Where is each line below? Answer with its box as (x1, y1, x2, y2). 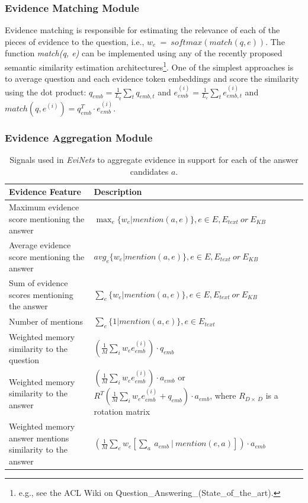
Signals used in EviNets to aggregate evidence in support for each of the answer (9, 153, 299, 165)
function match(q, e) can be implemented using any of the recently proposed (5, 47, 283, 59)
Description (94, 185, 142, 198)
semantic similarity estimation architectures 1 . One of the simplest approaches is (5, 59, 294, 73)
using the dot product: (5, 85, 86, 98)
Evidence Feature (9, 185, 81, 198)
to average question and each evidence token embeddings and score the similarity (5, 72, 299, 85)
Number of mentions (9, 315, 83, 328)
